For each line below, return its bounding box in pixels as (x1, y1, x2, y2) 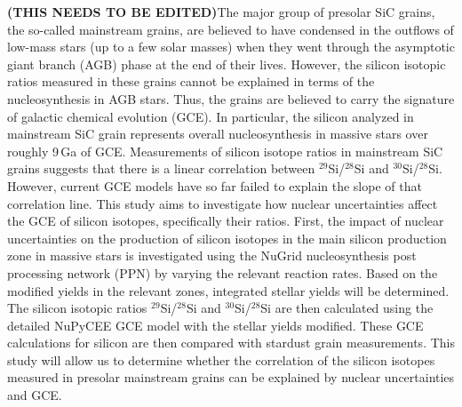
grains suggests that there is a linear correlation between (7, 159, 315, 178)
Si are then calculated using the (260, 299, 434, 317)
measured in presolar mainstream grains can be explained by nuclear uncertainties (7, 368, 455, 387)
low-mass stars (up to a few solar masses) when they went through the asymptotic (7, 37, 455, 56)
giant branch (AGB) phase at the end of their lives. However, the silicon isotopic (7, 54, 446, 73)
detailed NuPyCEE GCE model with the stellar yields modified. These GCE (7, 315, 424, 334)
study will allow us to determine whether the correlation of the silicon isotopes (7, 350, 435, 369)
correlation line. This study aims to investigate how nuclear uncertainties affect (7, 194, 438, 212)
